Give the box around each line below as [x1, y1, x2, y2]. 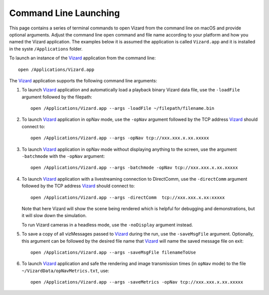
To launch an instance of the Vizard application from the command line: [9, 55, 156, 61]
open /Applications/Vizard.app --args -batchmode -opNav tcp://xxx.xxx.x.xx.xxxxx [30, 165, 238, 171]
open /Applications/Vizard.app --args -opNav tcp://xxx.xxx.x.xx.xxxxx [30, 135, 209, 141]
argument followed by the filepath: [21, 94, 92, 100]
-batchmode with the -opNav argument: [21, 153, 105, 159]
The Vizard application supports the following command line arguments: [9, 77, 157, 83]
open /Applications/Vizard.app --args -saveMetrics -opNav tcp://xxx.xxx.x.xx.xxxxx [30, 280, 244, 285]
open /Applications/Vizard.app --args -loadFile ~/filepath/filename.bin [30, 105, 215, 111]
